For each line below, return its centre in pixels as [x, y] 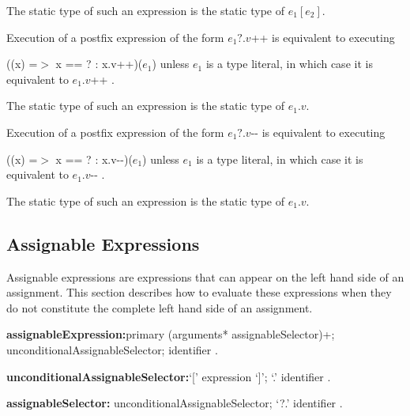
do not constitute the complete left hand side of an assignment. [160, 307]
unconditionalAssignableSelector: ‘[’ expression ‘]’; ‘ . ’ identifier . [169, 376]
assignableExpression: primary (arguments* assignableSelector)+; [171, 334]
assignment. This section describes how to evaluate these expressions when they [199, 292]
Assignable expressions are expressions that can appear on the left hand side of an [205, 276]
